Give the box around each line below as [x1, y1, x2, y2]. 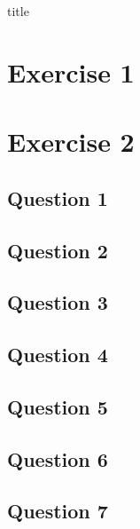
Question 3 [7, 288, 108, 316]
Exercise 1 [7, 53, 135, 90]
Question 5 [7, 392, 108, 420]
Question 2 [7, 236, 108, 264]
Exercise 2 [7, 123, 135, 160]
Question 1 [7, 184, 108, 211]
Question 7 [7, 497, 108, 525]
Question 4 [7, 341, 108, 368]
